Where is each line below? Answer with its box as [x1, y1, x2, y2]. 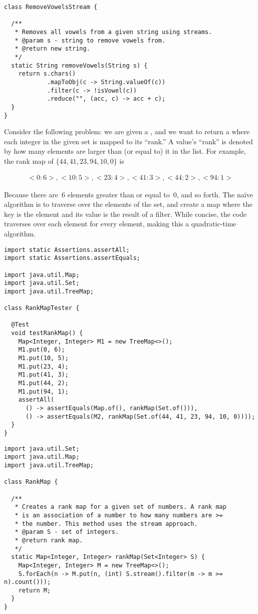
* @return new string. [15, 45, 90, 53]
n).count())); [4, 578, 51, 586]
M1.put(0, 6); [18, 346, 65, 354]
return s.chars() [18, 70, 76, 78]
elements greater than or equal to [67, 189, 170, 199]
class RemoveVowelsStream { [4, 4, 98, 11]
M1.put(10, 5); [18, 355, 69, 362]
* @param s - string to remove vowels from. [15, 37, 166, 44]
